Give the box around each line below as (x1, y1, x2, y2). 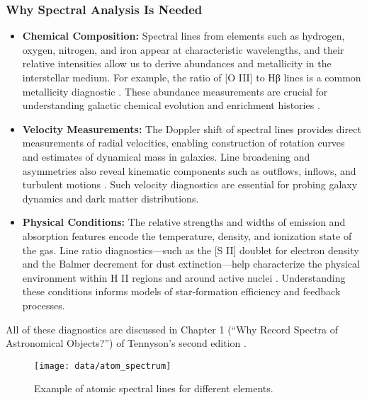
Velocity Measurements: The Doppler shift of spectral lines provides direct (22, 121, 361, 136)
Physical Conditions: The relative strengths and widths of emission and (22, 215, 346, 229)
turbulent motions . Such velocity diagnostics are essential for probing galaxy (22, 177, 358, 192)
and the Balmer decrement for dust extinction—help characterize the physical (22, 256, 360, 271)
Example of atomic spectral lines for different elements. (34, 381, 273, 396)
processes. (22, 297, 65, 312)
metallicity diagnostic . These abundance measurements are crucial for (22, 84, 328, 98)
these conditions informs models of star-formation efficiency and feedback (22, 284, 341, 299)
